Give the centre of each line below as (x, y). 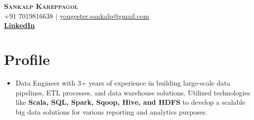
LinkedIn (20, 25)
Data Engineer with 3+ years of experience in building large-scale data (123, 82)
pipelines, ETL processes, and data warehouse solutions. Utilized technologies (133, 92)
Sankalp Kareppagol (41, 6)
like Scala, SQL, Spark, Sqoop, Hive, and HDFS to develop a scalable (130, 102)
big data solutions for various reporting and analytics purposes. (111, 111)
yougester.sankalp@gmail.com (104, 15)
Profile (27, 59)
